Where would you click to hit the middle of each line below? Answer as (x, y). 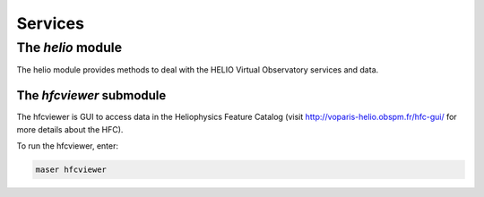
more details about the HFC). (70, 129)
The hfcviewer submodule (91, 95)
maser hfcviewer (71, 170)
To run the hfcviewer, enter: (68, 146)
